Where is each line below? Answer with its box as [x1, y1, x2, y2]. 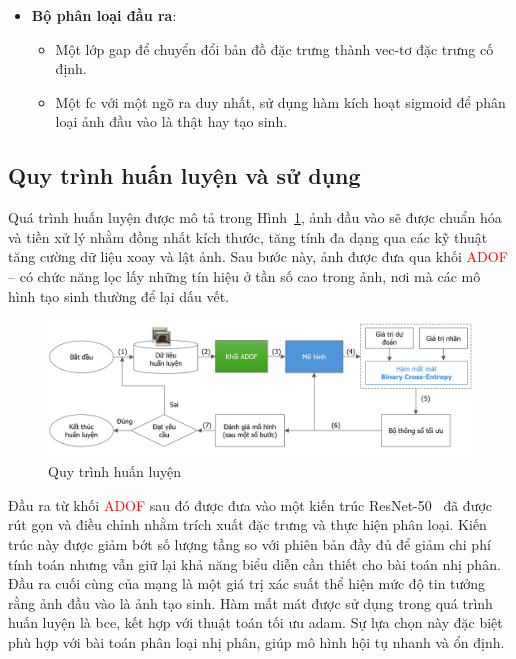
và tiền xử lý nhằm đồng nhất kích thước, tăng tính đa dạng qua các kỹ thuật [8, 226, 488, 247]
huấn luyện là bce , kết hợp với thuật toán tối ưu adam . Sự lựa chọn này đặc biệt [8, 612, 503, 633]
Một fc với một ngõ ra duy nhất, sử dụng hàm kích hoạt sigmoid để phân [55, 91, 506, 112]
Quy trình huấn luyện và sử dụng [8, 160, 361, 191]
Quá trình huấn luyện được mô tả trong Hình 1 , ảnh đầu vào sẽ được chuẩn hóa [8, 207, 502, 228]
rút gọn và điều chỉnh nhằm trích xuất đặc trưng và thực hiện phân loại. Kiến [8, 514, 487, 535]
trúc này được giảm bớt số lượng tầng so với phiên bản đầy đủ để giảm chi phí [8, 533, 491, 554]
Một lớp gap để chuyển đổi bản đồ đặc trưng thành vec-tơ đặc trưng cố [55, 38, 494, 59]
